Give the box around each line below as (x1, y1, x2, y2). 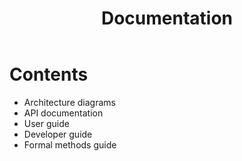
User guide (23, 117, 70, 129)
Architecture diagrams (23, 96, 116, 108)
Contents (9, 63, 89, 86)
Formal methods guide (23, 138, 117, 151)
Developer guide (23, 128, 93, 140)
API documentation (23, 107, 104, 119)
